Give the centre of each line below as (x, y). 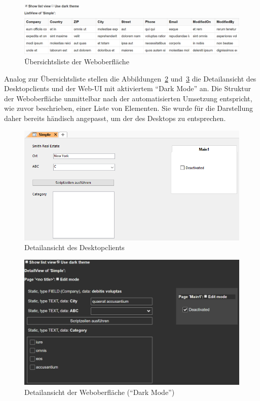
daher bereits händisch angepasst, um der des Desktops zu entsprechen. (115, 118)
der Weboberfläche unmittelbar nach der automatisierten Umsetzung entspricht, (128, 98)
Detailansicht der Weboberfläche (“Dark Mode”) (100, 392)
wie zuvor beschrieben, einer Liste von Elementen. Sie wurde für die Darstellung (129, 108)
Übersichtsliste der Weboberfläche (77, 61)
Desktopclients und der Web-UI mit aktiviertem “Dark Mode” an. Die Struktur (128, 88)
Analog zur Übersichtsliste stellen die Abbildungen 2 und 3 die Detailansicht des (130, 78)
